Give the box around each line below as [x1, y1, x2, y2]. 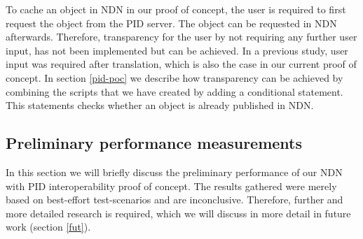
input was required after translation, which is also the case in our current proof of [6, 57, 357, 71]
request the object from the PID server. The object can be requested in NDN [6, 15, 337, 30]
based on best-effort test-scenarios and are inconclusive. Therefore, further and [6, 192, 343, 207]
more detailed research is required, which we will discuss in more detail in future [6, 205, 351, 220]
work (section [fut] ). [6, 219, 91, 234]
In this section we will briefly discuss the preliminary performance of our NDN [6, 164, 343, 179]
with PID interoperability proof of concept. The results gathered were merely [6, 178, 337, 193]
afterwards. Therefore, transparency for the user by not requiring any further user [6, 29, 357, 44]
